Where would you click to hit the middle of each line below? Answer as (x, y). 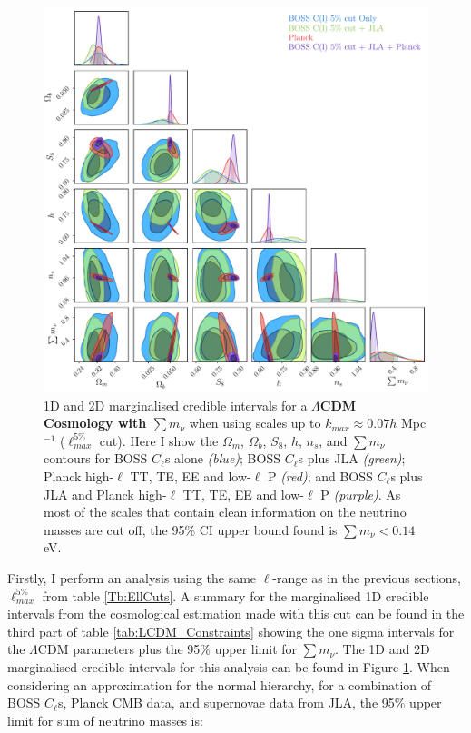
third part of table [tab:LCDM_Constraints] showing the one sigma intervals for (231, 631)
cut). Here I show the (159, 440)
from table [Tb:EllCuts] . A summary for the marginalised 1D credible (235, 595)
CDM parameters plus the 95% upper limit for (167, 649)
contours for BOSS (96, 458)
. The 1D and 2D (383, 649)
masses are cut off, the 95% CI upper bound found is (191, 529)
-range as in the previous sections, (367, 577)
